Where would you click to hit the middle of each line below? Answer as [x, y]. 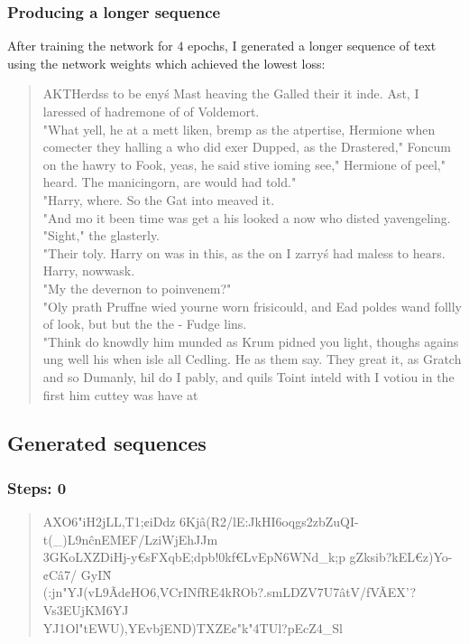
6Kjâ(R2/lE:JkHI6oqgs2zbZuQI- [269, 522]
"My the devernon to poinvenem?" [137, 288]
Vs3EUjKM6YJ [86, 610]
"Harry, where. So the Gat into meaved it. [159, 199]
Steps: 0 [37, 487]
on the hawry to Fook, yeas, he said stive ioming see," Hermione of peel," [244, 164]
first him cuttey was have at [120, 394]
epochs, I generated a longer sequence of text [312, 46]
